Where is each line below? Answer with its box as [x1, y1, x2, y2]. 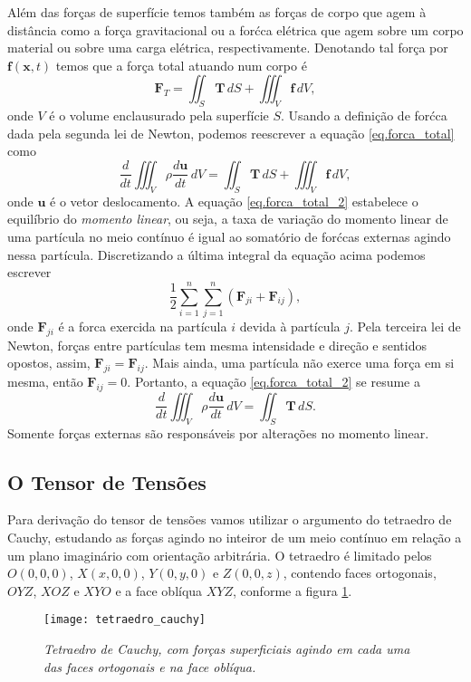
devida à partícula [239, 316, 341, 335]
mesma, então [7, 372, 83, 391]
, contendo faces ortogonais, [283, 563, 437, 582]
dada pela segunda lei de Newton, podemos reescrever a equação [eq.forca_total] [7, 123, 455, 142]
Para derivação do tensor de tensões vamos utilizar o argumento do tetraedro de [7, 510, 452, 529]
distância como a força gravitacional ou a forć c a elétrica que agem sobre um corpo [7, 20, 464, 39]
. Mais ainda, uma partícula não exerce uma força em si [144, 353, 455, 372]
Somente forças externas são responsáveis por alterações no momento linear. [7, 423, 429, 442]
